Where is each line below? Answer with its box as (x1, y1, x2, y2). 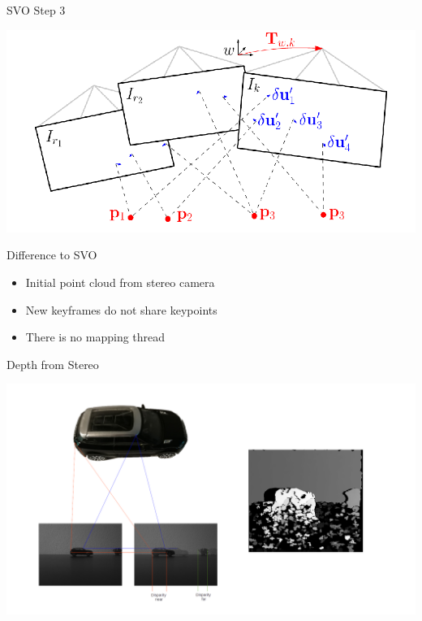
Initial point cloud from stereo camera (25, 274, 215, 290)
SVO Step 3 (6, 2, 66, 18)
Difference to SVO (6, 246, 97, 263)
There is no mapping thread (25, 328, 166, 345)
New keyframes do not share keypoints (25, 301, 217, 318)
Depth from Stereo (6, 355, 99, 372)
